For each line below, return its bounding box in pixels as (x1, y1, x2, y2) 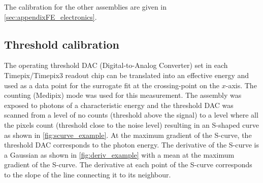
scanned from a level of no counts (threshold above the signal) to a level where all (4, 109, 258, 120)
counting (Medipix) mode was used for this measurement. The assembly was (4, 90, 242, 100)
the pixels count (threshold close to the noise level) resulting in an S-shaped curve (4, 119, 259, 130)
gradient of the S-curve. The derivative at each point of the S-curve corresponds (4, 159, 252, 170)
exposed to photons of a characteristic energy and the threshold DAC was (4, 99, 234, 110)
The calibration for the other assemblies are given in (4, 2, 167, 12)
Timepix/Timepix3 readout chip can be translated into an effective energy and (4, 69, 249, 80)
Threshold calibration (4, 36, 119, 52)
